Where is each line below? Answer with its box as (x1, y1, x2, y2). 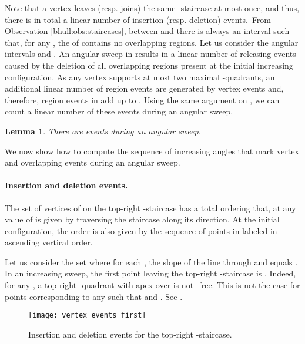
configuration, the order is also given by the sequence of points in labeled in (5, 224, 277, 237)
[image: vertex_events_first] (28, 311, 146, 320)
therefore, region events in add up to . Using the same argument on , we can (5, 93, 280, 106)
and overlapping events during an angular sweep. (5, 156, 180, 168)
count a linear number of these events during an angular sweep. (5, 105, 233, 117)
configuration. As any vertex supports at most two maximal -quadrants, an (5, 70, 275, 83)
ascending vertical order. (5, 236, 93, 248)
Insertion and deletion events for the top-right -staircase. (28, 328, 232, 340)
